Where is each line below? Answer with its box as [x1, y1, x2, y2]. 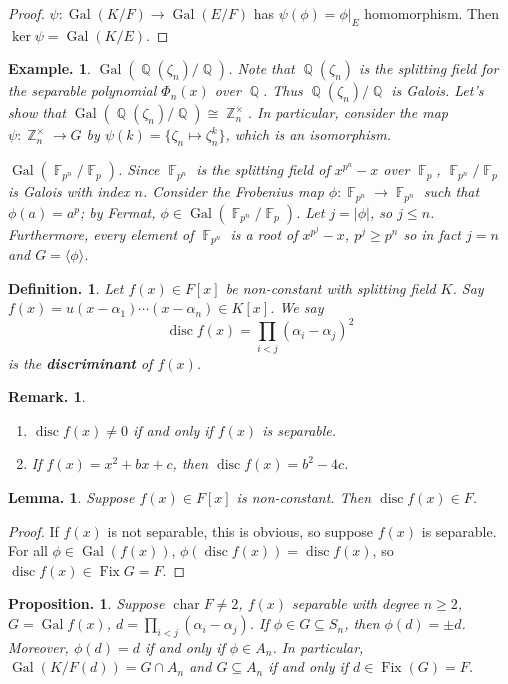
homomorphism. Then [364, 3, 499, 23]
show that [8, 102, 66, 123]
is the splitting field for [359, 58, 499, 79]
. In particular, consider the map [247, 102, 448, 123]
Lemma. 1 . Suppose [8, 487, 135, 508]
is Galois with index [8, 181, 130, 202]
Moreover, [8, 636, 69, 657]
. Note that [228, 58, 295, 79]
